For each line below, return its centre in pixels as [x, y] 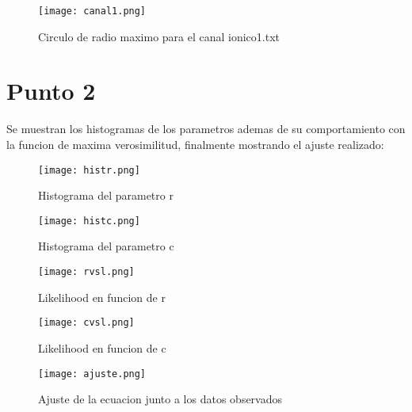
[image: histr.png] [89, 170]
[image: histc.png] [89, 221]
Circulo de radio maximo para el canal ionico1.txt [159, 36]
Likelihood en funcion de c [102, 347]
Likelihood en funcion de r [102, 297]
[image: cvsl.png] [86, 323]
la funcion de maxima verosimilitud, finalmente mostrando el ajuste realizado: [195, 144]
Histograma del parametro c [106, 246]
